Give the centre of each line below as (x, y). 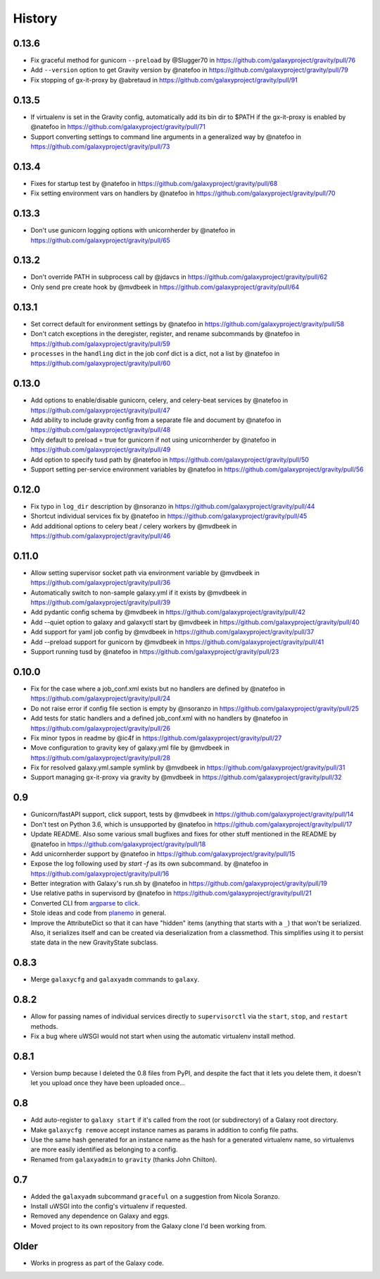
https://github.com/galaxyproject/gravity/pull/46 (101, 536)
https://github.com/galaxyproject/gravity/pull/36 (101, 583)
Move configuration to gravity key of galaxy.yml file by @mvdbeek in (130, 748)
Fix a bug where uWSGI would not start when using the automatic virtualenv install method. (163, 1037)
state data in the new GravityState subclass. (94, 943)
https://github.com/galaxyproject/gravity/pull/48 (101, 430)
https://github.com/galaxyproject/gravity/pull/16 (100, 873)
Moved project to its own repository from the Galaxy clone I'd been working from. (149, 1225)
